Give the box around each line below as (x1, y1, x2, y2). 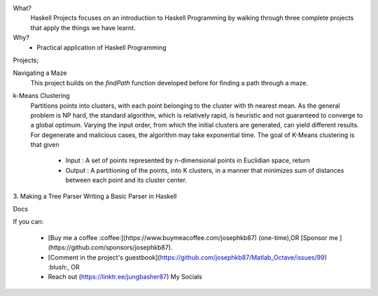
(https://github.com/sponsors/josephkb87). (48, 244, 173, 252)
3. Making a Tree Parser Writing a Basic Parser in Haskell (13, 192, 177, 200)
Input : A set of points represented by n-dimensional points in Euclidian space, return (65, 156, 311, 164)
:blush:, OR (48, 262, 80, 271)
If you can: (13, 218, 44, 226)
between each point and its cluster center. (65, 176, 187, 185)
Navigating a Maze (13, 69, 67, 77)
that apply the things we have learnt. (30, 23, 136, 31)
